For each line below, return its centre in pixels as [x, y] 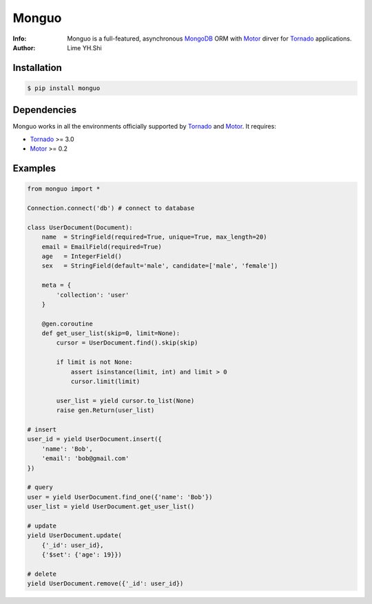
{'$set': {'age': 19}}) [82, 555]
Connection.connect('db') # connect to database [111, 208]
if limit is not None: [95, 362]
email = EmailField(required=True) [102, 247]
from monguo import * [64, 189]
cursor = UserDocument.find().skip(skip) [127, 343]
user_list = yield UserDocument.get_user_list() [111, 507]
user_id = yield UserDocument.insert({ [94, 439]
